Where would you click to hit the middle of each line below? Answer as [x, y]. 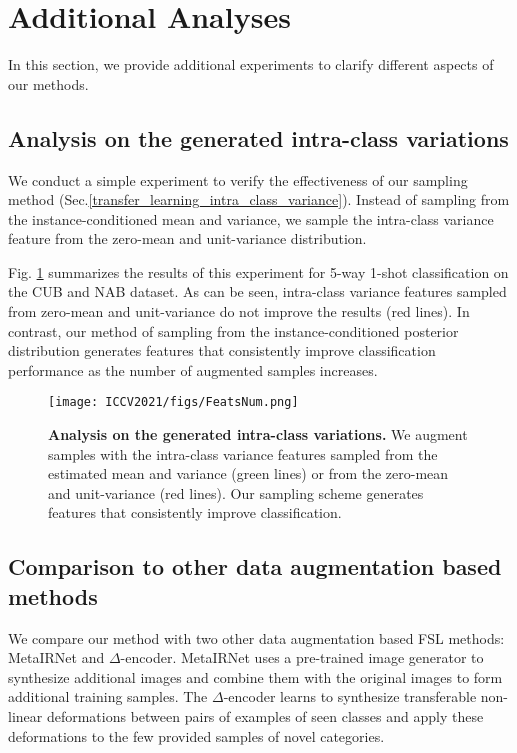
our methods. [48, 83]
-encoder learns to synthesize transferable [350, 696]
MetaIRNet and [56, 657]
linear [25, 716]
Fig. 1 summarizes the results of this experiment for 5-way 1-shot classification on [258, 271]
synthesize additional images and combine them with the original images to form [255, 676]
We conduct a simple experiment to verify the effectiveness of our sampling [238, 179]
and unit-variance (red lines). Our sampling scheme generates [236, 492]
